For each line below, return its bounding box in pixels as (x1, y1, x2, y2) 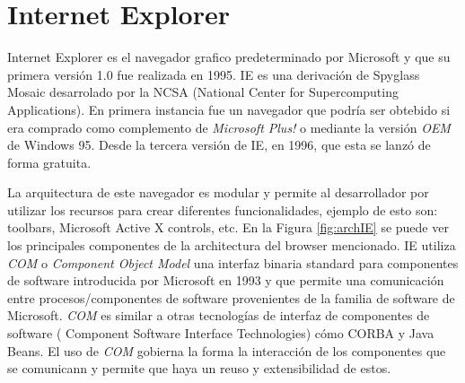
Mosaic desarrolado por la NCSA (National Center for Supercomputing (7, 83, 399, 101)
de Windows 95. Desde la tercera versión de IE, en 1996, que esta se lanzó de (7, 135, 431, 154)
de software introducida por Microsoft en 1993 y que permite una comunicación (7, 271, 444, 290)
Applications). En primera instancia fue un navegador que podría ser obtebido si (7, 100, 451, 118)
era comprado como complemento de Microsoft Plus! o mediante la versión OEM (7, 118, 451, 136)
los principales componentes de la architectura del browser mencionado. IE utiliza (7, 236, 456, 255)
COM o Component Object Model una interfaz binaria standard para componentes (7, 253, 459, 272)
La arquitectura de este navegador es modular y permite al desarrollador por (7, 183, 429, 202)
